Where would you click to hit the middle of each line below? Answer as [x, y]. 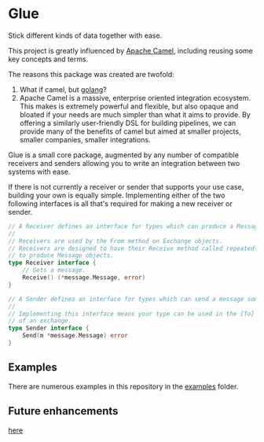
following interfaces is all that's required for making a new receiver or [121, 203]
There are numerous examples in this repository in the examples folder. [123, 386]
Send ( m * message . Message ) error [75, 336]
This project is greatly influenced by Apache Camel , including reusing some [131, 50]
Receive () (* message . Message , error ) [84, 278]
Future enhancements [63, 411]
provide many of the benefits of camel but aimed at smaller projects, [130, 131]
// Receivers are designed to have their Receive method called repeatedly [135, 249]
